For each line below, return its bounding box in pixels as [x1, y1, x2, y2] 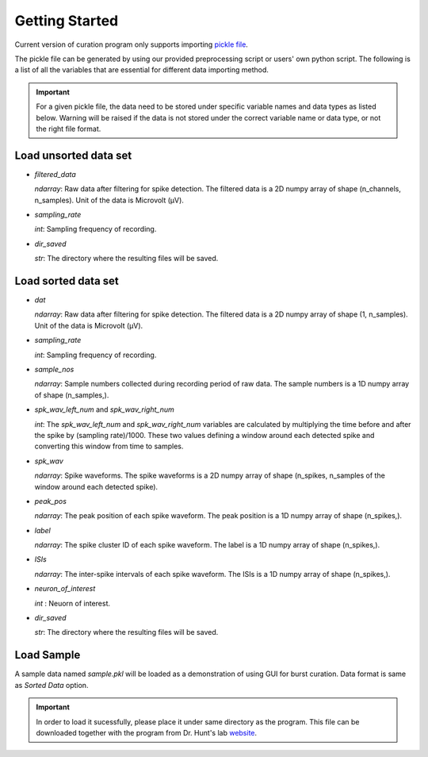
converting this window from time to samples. [34, 441, 184, 452]
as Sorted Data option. [14, 680, 89, 690]
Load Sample [14, 648, 81, 662]
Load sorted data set [14, 274, 119, 287]
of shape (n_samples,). [34, 390, 109, 400]
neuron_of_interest [34, 584, 96, 594]
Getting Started [14, 12, 119, 29]
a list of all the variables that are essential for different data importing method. [14, 65, 269, 75]
